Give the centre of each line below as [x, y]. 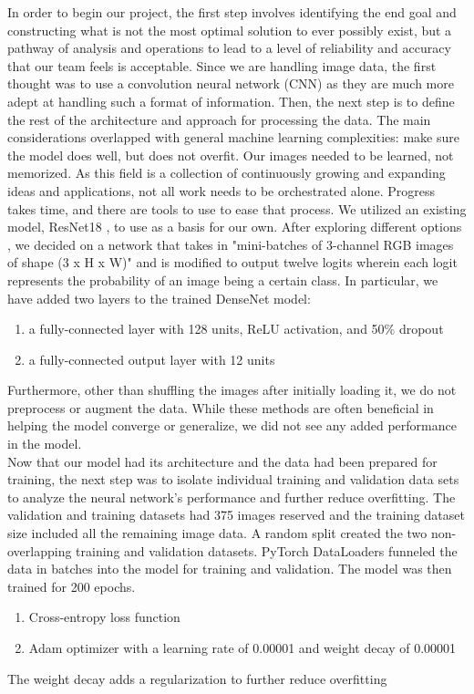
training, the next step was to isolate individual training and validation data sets [233, 479]
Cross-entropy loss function [104, 617]
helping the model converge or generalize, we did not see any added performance [232, 425]
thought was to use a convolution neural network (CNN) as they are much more [231, 83]
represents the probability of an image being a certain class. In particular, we [223, 280]
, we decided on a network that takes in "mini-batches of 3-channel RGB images [231, 244]
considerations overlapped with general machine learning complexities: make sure [233, 137]
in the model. [45, 444]
